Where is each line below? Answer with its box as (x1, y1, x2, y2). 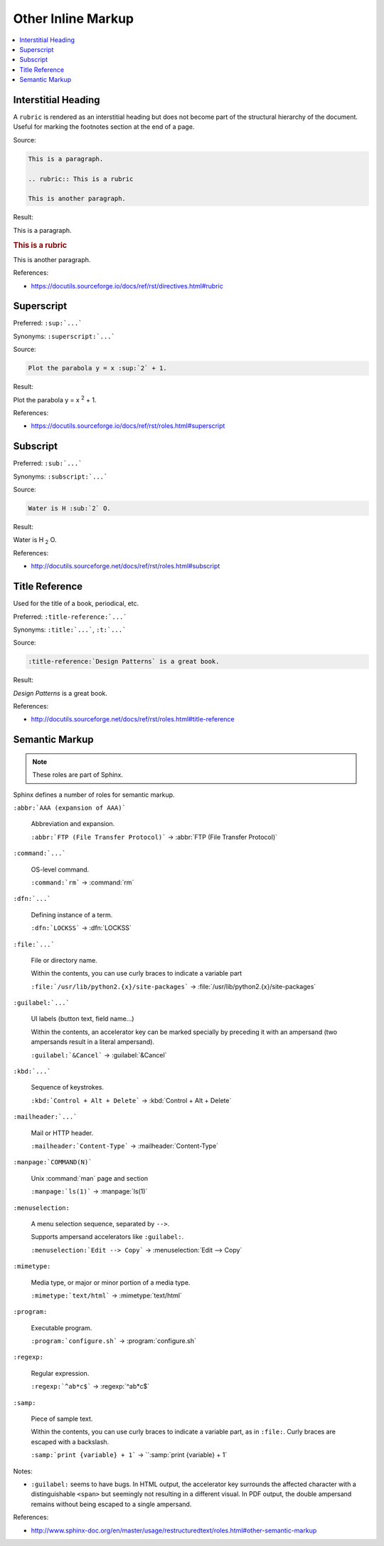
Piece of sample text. (31, 1414, 93, 1424)
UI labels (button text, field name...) (31, 1015, 134, 1023)
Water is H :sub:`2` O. (28, 504, 112, 513)
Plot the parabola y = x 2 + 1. (13, 394, 97, 404)
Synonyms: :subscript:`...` (13, 472, 108, 481)
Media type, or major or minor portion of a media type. (31, 1278, 191, 1287)
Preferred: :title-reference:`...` (13, 612, 127, 621)
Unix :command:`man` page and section (31, 1174, 149, 1182)
